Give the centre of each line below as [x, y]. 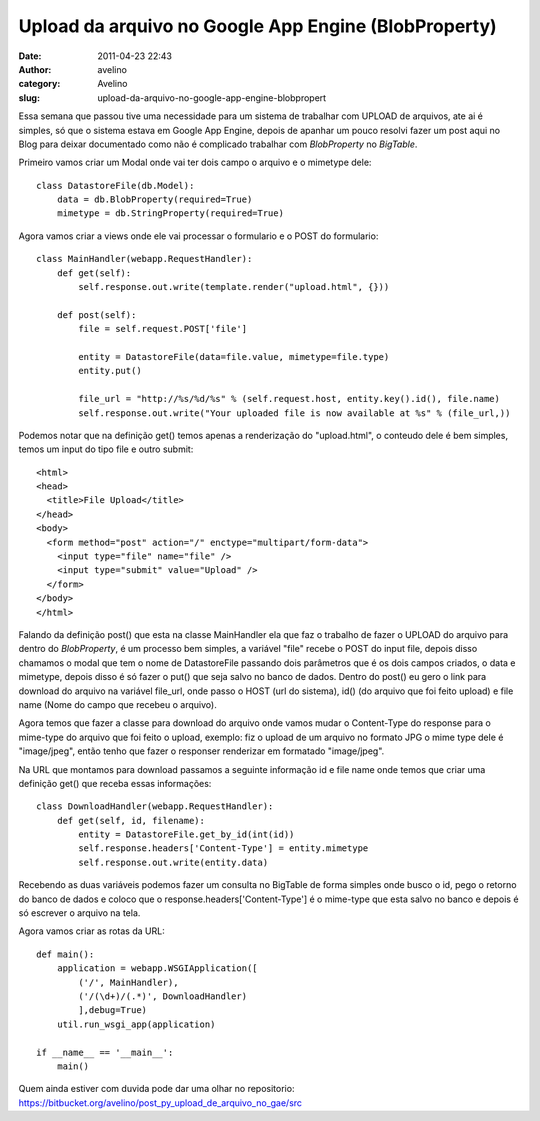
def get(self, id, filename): [130, 820]
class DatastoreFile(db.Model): [115, 185]
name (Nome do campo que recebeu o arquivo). [117, 704]
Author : [35, 69]
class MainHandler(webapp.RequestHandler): [144, 259]
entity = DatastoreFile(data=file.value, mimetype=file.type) [234, 356]
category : [39, 84]
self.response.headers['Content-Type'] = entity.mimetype [223, 848]
